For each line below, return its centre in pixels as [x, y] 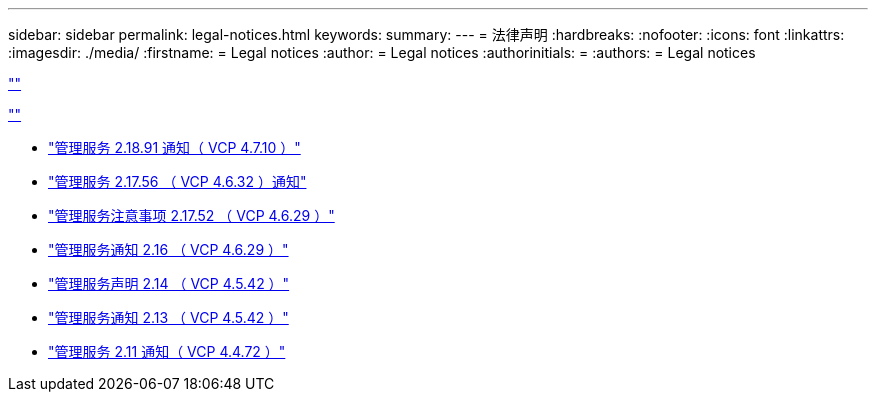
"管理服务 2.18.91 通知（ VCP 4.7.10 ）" [174, 147]
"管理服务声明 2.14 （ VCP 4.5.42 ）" [169, 283]
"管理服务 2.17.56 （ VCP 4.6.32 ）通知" [177, 181]
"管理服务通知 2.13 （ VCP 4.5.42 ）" [168, 317]
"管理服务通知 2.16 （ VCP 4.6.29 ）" [168, 249]
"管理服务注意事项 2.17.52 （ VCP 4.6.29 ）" [191, 215]
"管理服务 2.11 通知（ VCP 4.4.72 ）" [167, 351]
